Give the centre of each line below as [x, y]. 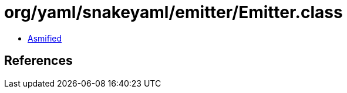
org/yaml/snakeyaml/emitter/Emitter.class [173, 12]
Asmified [45, 38]
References [38, 61]
